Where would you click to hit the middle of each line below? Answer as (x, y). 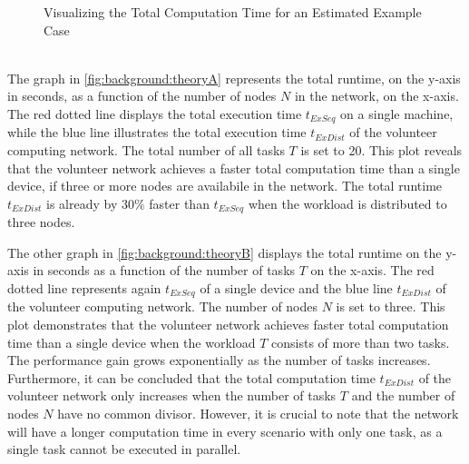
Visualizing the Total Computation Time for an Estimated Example (233, 12)
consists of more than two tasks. (361, 342)
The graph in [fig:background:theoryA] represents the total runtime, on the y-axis (234, 78)
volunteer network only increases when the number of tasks (172, 395)
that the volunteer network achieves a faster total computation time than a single (234, 168)
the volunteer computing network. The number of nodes (163, 306)
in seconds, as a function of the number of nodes (142, 96)
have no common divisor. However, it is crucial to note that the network (258, 414)
